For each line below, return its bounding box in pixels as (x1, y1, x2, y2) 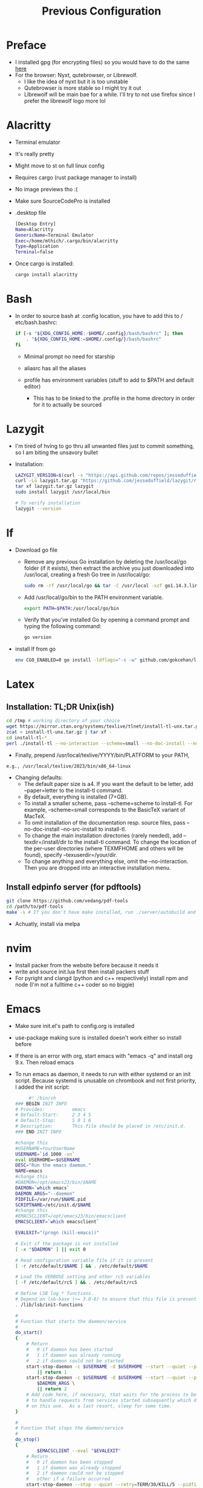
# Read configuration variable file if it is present (14, 1257, 153, 1263)
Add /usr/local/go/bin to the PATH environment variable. (24, 594, 164, 601)
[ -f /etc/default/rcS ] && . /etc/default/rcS (14, 1279, 138, 1286)
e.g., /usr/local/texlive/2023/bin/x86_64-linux (6, 763, 131, 769)
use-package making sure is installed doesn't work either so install (14, 1033, 182, 1041)
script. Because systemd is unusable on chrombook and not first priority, (14, 1077, 196, 1084)
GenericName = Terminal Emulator (14, 232, 94, 238)
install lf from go (14, 645, 56, 653)
